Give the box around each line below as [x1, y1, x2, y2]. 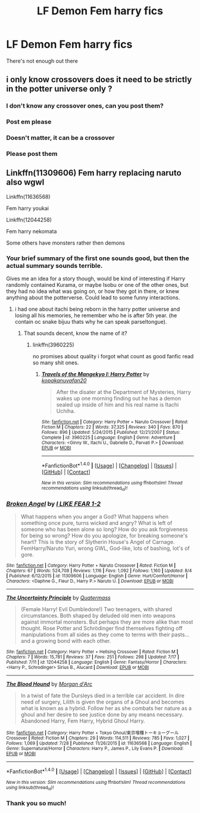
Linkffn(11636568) [6, 193, 51, 200]
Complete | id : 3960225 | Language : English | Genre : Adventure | [41, 434, 176, 441]
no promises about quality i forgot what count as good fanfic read [32, 353, 194, 360]
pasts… [171, 631, 190, 638]
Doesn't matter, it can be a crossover [6, 134, 115, 142]
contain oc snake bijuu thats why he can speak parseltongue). [14, 318, 167, 326]
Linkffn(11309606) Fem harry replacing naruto [6, 168, 182, 178]
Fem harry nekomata [6, 227, 57, 234]
